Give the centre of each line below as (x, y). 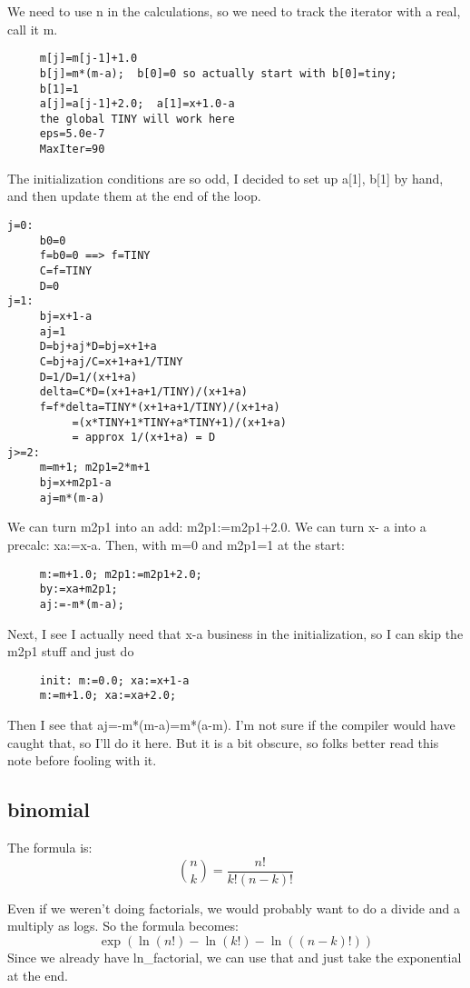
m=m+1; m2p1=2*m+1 (95, 468)
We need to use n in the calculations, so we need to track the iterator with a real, (234, 11)
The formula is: (50, 848)
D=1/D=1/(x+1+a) (88, 377)
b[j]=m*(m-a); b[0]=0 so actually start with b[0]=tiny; (218, 73)
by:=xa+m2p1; (78, 589)
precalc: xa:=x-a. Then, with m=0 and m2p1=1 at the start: (176, 545)
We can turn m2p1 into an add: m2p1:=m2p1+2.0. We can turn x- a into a (217, 527)
